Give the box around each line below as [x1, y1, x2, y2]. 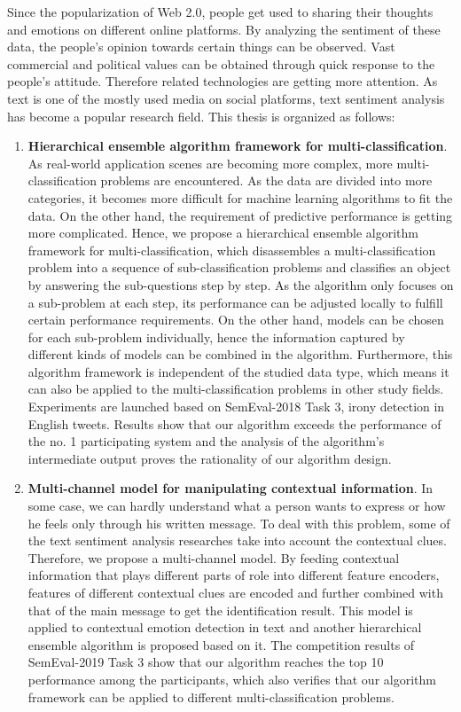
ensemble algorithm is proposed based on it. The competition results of [27, 635, 415, 653]
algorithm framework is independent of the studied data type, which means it [27, 362, 449, 380]
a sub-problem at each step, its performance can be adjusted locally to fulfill [27, 293, 443, 311]
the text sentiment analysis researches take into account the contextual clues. [27, 531, 447, 550]
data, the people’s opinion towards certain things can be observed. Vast [7, 37, 395, 56]
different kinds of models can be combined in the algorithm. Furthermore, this [27, 345, 453, 364]
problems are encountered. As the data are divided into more [100, 171, 433, 190]
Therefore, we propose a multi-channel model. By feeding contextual [27, 548, 400, 567]
